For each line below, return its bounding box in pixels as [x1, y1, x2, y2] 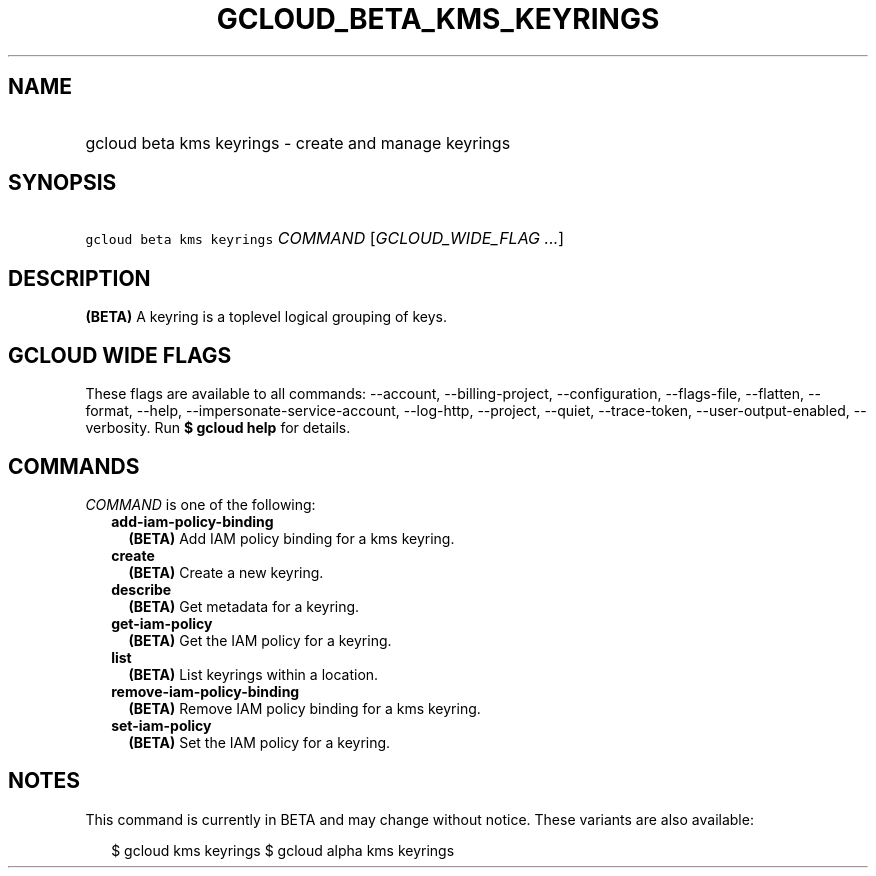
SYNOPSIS [8, 170, 117, 196]
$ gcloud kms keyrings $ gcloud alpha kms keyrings [111, 841, 455, 859]
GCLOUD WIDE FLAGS [8, 342, 232, 368]
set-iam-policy [111, 716, 212, 734]
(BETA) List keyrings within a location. [128, 665, 379, 683]
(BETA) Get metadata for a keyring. [128, 597, 360, 615]
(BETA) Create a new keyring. [128, 563, 324, 581]
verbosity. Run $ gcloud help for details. [85, 419, 351, 437]
